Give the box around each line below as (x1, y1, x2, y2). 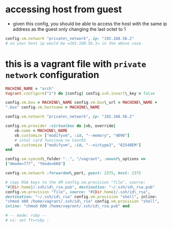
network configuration (5, 69, 99, 81)
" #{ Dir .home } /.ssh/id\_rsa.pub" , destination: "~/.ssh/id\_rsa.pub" (5, 184, 155, 189)
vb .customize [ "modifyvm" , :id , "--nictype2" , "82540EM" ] (14, 142, 141, 147)
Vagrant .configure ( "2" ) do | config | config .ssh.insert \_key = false (5, 91, 155, 96)
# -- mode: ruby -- (5, 213, 47, 218)
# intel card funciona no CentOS (14, 138, 86, 143)
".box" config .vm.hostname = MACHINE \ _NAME (5, 105, 100, 110)
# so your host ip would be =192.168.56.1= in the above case (5, 41, 141, 46)
